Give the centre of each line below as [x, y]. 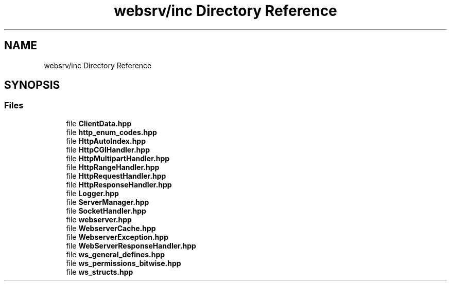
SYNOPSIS [32, 85]
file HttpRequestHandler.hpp [116, 176]
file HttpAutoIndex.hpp [106, 141]
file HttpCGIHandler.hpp [108, 149]
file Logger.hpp [92, 193]
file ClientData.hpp [99, 123]
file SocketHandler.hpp [106, 211]
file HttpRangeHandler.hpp [113, 167]
